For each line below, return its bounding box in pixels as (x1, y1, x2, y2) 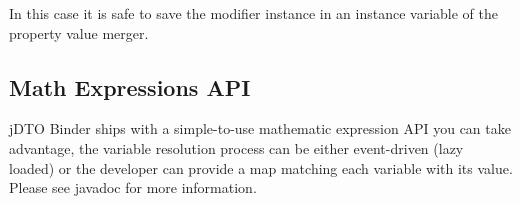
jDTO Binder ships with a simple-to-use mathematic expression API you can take (9, 118, 511, 139)
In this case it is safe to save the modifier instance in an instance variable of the (9, 3, 499, 23)
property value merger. (9, 22, 149, 43)
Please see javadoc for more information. (9, 177, 257, 198)
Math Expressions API (9, 71, 251, 102)
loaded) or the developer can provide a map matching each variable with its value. (9, 157, 513, 178)
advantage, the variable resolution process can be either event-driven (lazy (9, 137, 464, 158)
